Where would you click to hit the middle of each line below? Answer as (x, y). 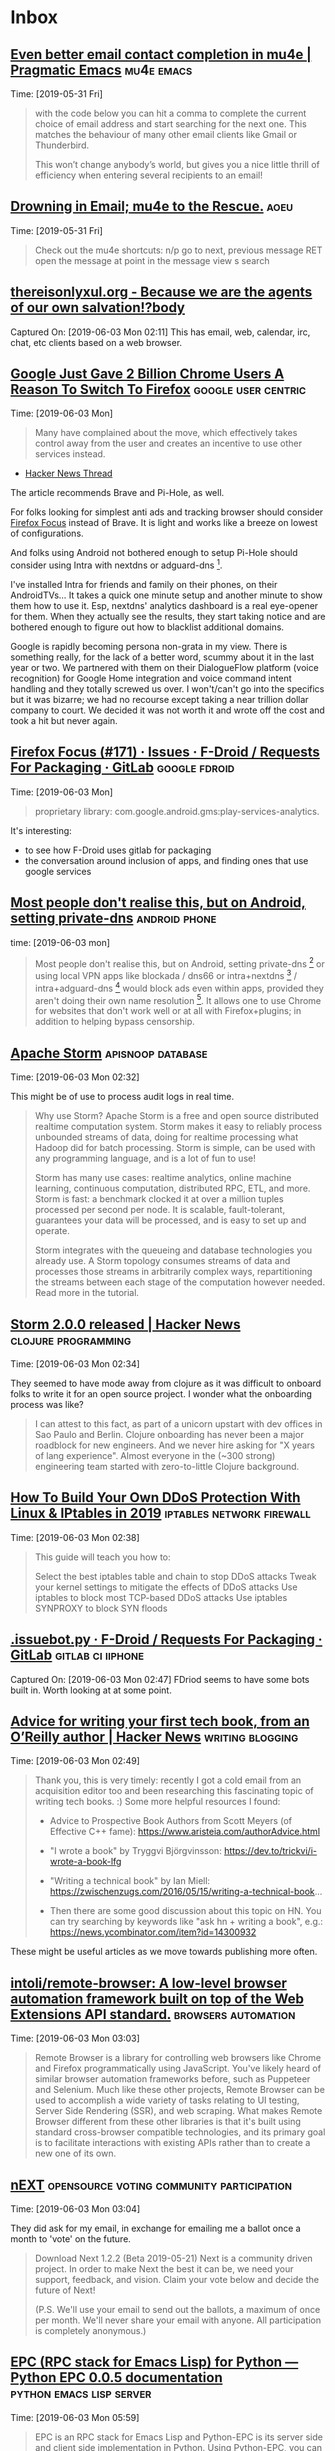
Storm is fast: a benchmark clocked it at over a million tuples (159, 1199)
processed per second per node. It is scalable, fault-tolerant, (160, 1210)
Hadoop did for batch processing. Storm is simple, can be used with (175, 1148)
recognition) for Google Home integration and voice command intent (151, 678)
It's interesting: (41, 830)
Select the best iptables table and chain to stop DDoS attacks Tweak (175, 1576)
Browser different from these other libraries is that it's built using (168, 2122)
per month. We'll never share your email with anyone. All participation (178, 2320)
